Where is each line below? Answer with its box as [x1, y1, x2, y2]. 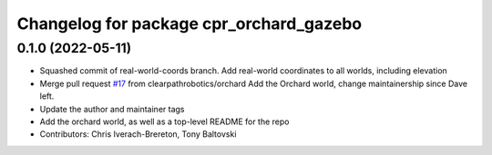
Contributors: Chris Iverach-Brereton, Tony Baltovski [39, 129, 237, 140]
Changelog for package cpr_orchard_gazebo [16, 14, 363, 34]
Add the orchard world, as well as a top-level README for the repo [39, 116, 290, 127]
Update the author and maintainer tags [39, 103, 185, 114]
